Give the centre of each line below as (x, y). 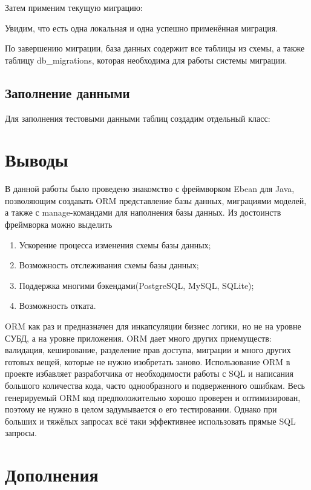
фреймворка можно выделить (59, 224)
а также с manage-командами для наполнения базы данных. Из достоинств (143, 212)
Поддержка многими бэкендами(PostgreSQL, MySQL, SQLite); (136, 285)
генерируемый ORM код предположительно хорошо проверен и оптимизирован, (153, 397)
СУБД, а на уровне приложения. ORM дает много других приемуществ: (138, 338)
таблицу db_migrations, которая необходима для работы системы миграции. (146, 60)
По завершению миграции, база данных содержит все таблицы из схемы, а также (155, 48)
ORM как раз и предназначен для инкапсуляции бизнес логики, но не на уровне (153, 326)
